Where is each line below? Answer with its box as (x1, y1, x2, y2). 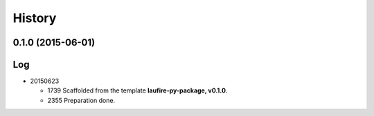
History (12, 10, 57, 26)
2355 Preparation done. (47, 96, 116, 104)
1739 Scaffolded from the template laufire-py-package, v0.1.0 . (47, 86, 228, 95)
